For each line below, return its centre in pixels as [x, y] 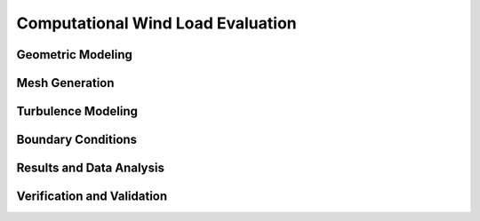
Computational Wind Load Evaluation [156, 23]
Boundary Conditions [77, 140]
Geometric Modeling [75, 55]
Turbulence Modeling [77, 111]
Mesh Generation [65, 83]
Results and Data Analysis [90, 168]
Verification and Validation [92, 197]
